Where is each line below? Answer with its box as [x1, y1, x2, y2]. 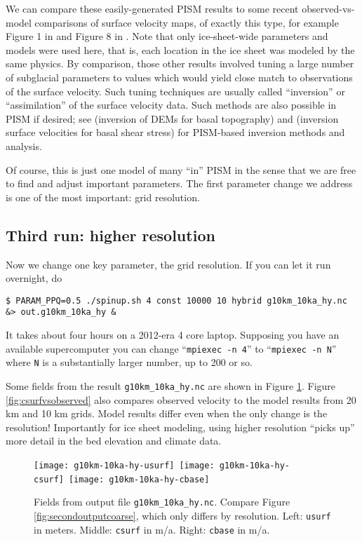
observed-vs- [302, 1, 355, 15]
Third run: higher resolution [6, 224, 215, 245]
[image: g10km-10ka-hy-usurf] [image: [34, 460, 215, 470]
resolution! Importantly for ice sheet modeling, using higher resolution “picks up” [6, 419, 355, 434]
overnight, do [6, 271, 62, 285]
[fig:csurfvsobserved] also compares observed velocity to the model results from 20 [6, 392, 356, 407]
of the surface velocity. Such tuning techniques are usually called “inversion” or [6, 83, 345, 98]
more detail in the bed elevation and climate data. [6, 433, 222, 448]
